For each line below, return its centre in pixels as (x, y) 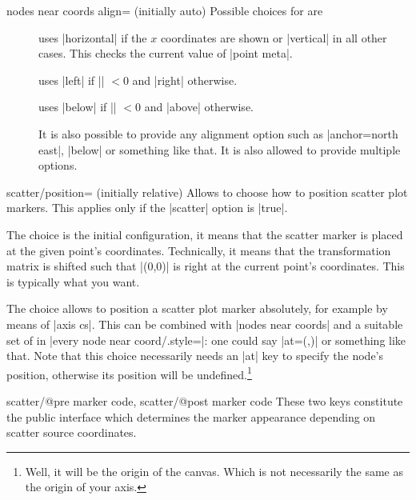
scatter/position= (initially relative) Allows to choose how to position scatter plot (207, 192)
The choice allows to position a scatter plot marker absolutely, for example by (197, 308)
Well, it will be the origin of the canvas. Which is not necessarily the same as (214, 471)
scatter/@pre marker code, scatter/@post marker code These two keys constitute (205, 400)
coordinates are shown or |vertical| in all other (274, 37)
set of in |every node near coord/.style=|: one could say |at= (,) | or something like (206, 340)
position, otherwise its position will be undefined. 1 (129, 373)
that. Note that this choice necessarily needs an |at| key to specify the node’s (195, 356)
